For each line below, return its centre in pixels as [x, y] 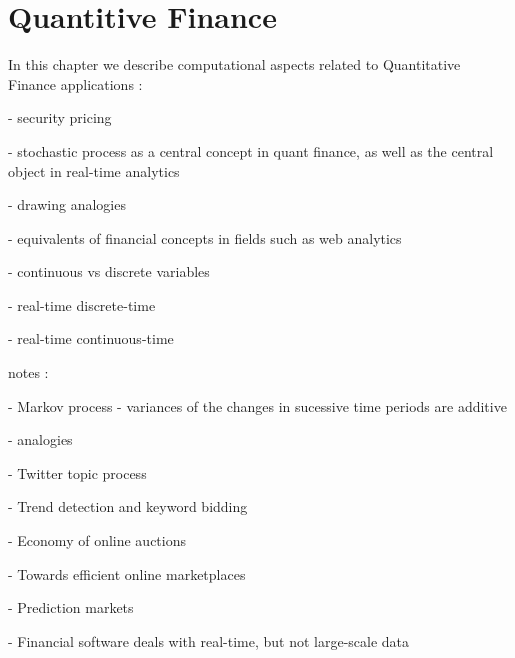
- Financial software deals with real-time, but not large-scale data [209, 640]
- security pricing [60, 117]
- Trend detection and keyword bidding [128, 506]
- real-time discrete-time [82, 304]
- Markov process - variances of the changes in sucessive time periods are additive [257, 405]
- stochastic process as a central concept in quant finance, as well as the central [251, 150]
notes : [28, 372]
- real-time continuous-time [91, 338]
